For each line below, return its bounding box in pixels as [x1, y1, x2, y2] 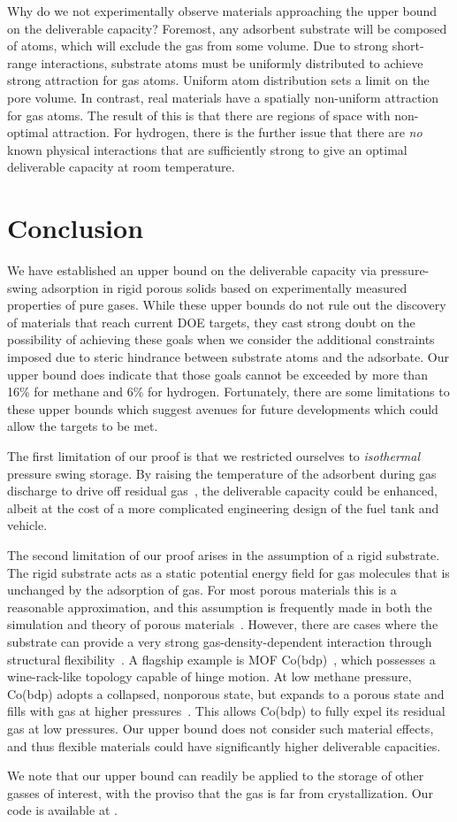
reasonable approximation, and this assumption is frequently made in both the [7, 597, 432, 616]
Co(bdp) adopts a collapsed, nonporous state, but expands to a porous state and [7, 684, 445, 703]
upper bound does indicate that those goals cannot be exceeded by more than [7, 365, 428, 383]
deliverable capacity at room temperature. [7, 157, 235, 176]
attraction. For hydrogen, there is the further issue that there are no [52, 123, 423, 142]
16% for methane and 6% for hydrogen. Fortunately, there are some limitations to [7, 382, 450, 401]
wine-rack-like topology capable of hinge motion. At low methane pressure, [7, 667, 412, 686]
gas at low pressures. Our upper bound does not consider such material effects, [7, 718, 434, 737]
